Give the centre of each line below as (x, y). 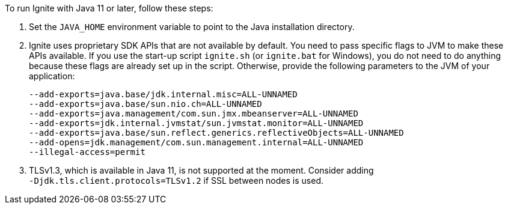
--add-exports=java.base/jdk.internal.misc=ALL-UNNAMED (163, 94)
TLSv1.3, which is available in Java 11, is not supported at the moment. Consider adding (201, 170)
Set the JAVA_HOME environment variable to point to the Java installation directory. (192, 27)
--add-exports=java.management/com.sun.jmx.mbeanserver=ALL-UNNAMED (194, 114)
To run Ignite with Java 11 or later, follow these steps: (109, 8)
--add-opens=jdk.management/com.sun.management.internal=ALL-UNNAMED (196, 142)
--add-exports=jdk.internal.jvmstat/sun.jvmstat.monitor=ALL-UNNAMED (196, 123)
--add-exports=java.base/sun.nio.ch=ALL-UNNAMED (145, 104)
